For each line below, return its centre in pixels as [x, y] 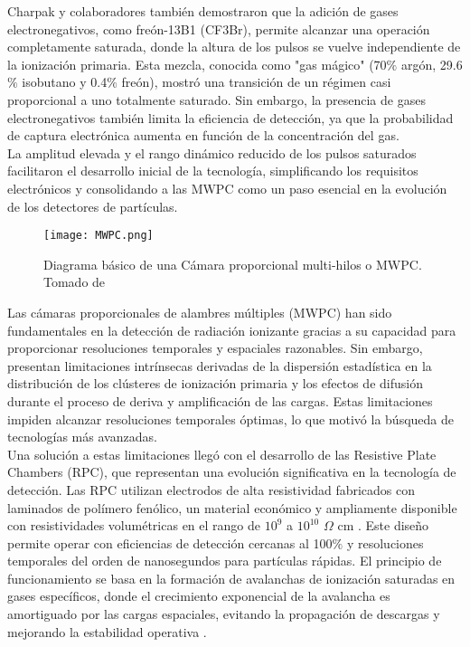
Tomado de [75, 282]
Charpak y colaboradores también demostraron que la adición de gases [203, 11]
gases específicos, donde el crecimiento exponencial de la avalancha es [199, 596]
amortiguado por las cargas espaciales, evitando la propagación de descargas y [224, 614]
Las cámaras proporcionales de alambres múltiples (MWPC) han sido [200, 312]
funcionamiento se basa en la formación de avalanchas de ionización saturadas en [231, 578]
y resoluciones [385, 542]
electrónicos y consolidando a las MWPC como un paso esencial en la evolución [227, 188]
